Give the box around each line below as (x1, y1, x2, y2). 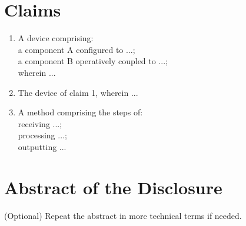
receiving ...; (18, 117, 62, 129)
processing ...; (18, 129, 67, 141)
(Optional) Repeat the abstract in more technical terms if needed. (4, 209, 242, 221)
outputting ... (18, 140, 67, 152)
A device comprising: (18, 32, 94, 44)
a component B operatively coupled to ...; (18, 55, 168, 67)
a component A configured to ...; (18, 43, 135, 55)
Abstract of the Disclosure (4, 175, 222, 199)
